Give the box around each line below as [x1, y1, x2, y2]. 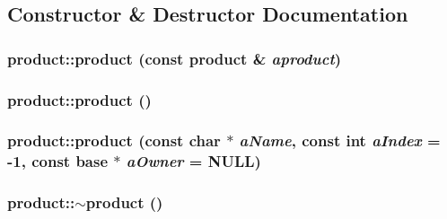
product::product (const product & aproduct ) [7, 47, 342, 69]
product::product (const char [7, 129, 221, 152]
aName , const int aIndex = [239, 129, 441, 152]
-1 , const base [7, 150, 109, 172]
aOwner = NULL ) [126, 150, 261, 172]
